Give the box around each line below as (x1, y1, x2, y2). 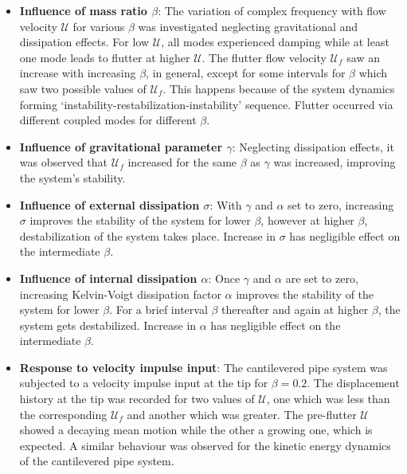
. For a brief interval (109, 301, 208, 318)
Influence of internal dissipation (19, 269, 198, 286)
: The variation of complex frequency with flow (158, 2, 386, 18)
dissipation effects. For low (19, 33, 150, 50)
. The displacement (307, 374, 400, 391)
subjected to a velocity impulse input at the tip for (19, 374, 268, 391)
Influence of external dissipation (19, 196, 200, 213)
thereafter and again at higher (221, 301, 369, 318)
